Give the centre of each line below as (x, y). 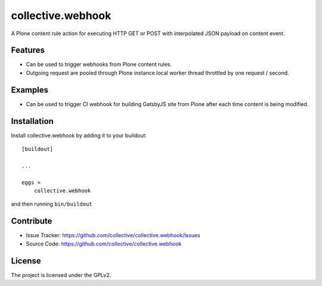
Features (28, 50)
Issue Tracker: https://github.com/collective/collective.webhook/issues (113, 235)
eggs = (31, 182)
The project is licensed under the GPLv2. (61, 275)
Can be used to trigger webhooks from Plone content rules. (99, 64)
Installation (32, 121)
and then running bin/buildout (52, 204)
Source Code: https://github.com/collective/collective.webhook (104, 244)
